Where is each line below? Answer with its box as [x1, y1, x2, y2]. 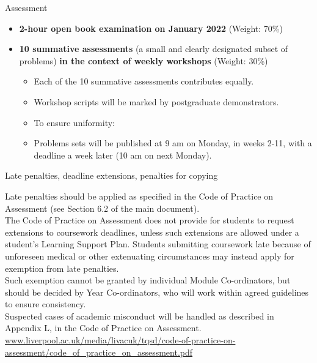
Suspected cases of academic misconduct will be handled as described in [5, 309, 274, 322]
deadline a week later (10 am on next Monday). [34, 148, 212, 161]
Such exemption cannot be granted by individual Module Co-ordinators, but [5, 274, 291, 286]
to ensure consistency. [5, 298, 86, 310]
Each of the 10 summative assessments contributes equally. [34, 75, 254, 88]
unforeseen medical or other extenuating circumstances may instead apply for [5, 249, 294, 262]
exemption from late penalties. [5, 261, 119, 274]
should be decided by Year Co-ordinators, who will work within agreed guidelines [5, 285, 309, 298]
